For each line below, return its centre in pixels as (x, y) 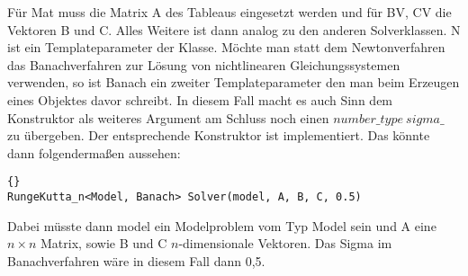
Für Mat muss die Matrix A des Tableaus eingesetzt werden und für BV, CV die (229, 12)
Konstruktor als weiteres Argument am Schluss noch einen (168, 117)
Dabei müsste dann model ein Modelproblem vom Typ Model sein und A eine (222, 225)
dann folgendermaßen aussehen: (94, 152)
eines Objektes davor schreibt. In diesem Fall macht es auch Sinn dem (200, 99)
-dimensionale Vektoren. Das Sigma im (285, 243)
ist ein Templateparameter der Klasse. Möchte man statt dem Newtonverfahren (226, 47)
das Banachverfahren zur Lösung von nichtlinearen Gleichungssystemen (204, 64)
